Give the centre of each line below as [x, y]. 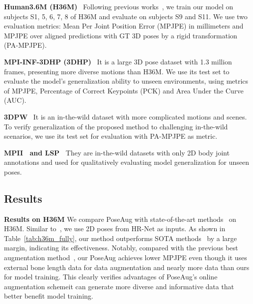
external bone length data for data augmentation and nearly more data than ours [127, 267]
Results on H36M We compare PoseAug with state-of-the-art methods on [120, 219]
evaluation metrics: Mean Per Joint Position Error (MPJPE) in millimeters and [124, 26]
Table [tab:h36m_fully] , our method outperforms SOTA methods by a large [121, 238]
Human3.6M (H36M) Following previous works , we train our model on [119, 6]
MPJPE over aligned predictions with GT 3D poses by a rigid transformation [121, 35]
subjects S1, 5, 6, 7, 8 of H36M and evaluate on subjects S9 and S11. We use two [126, 16]
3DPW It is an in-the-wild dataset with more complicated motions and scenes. [126, 116]
